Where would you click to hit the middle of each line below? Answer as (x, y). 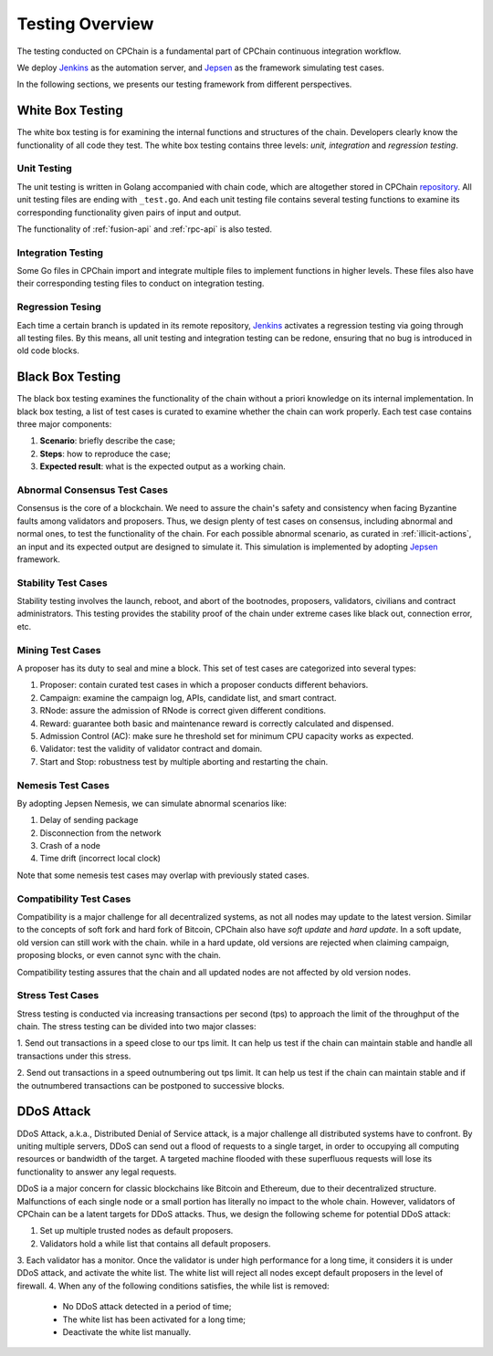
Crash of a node (70, 846)
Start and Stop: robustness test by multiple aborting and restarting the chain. (184, 761)
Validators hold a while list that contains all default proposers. (155, 1243)
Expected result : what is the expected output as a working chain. (163, 466)
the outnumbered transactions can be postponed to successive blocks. (151, 1085)
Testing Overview (85, 24)
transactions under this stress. (74, 1056)
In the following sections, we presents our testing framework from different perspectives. (184, 84)
